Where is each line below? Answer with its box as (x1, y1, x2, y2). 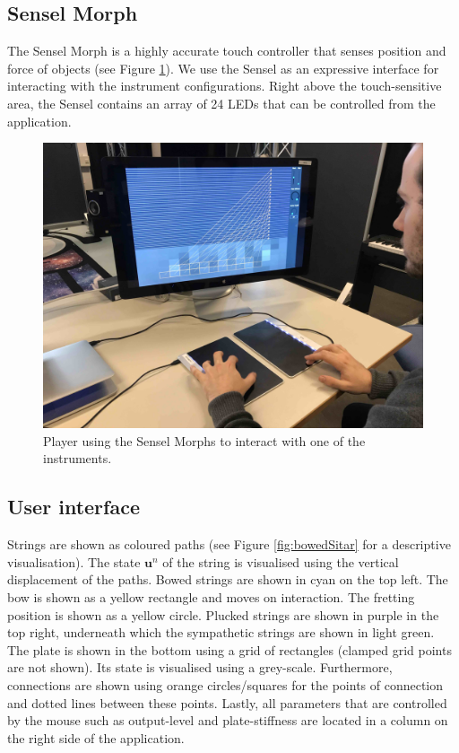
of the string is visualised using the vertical (162, 552, 399, 571)
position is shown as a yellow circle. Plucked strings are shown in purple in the (7, 605, 439, 624)
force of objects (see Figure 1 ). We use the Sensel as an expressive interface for (7, 58, 439, 77)
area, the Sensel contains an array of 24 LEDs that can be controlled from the (7, 93, 436, 112)
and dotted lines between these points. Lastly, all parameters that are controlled (7, 693, 447, 712)
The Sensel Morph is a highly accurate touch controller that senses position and (7, 41, 446, 60)
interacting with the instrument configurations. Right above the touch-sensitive (7, 76, 442, 95)
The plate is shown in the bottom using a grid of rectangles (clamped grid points (7, 640, 452, 659)
